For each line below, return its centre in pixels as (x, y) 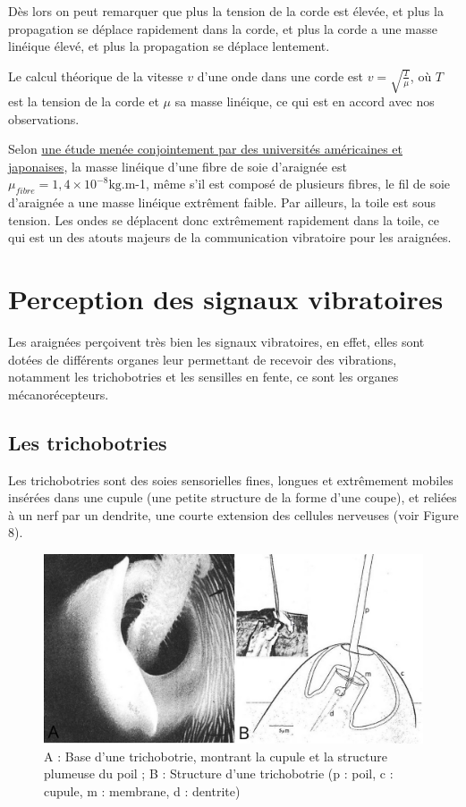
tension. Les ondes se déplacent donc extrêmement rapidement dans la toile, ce (224, 219)
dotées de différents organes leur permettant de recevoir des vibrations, (203, 359)
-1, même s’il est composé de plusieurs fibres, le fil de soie (293, 184)
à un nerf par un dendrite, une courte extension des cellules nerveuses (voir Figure (233, 514)
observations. (44, 118)
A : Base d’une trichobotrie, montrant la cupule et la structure (216, 756)
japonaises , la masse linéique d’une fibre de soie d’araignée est (178, 166)
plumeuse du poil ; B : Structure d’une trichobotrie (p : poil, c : (219, 773)
